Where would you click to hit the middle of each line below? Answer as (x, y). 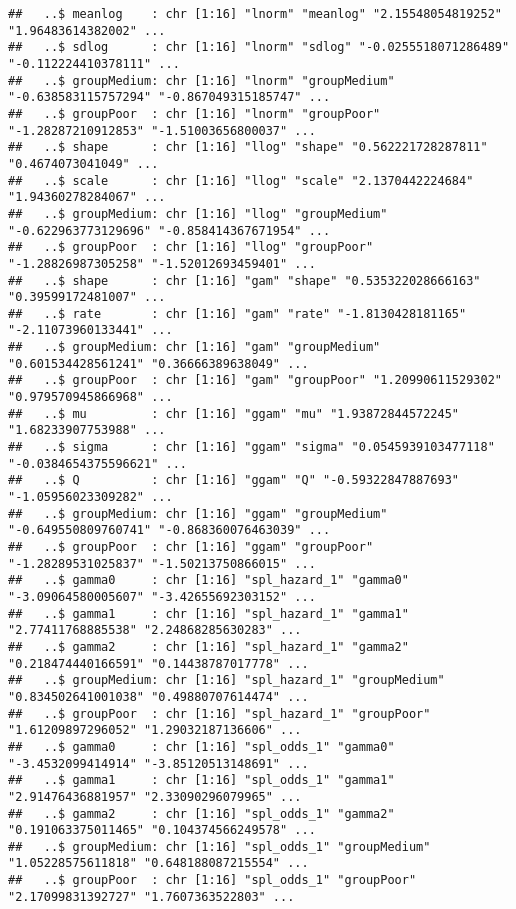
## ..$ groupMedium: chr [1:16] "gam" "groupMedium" (194, 347)
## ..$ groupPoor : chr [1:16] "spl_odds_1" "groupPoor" (212, 880)
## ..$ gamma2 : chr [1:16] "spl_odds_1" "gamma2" (201, 813)
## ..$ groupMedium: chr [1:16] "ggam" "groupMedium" (198, 513)
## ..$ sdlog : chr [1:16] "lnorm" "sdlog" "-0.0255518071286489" (259, 47)
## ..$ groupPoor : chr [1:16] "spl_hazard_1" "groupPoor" (219, 713)
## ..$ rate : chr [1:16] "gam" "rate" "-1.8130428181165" (237, 313)
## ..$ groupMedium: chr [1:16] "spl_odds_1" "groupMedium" (219, 846)
